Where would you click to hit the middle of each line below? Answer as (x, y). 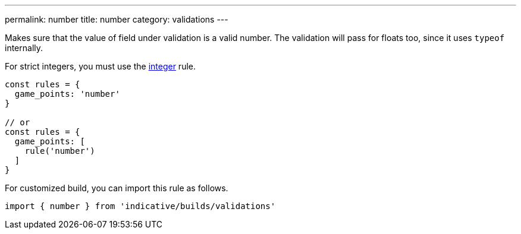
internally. (24, 48)
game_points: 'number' (67, 94)
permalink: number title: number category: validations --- (117, 19)
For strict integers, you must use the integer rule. (100, 66)
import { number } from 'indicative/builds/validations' (140, 206)
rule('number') (60, 151)
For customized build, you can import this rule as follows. (117, 188)
